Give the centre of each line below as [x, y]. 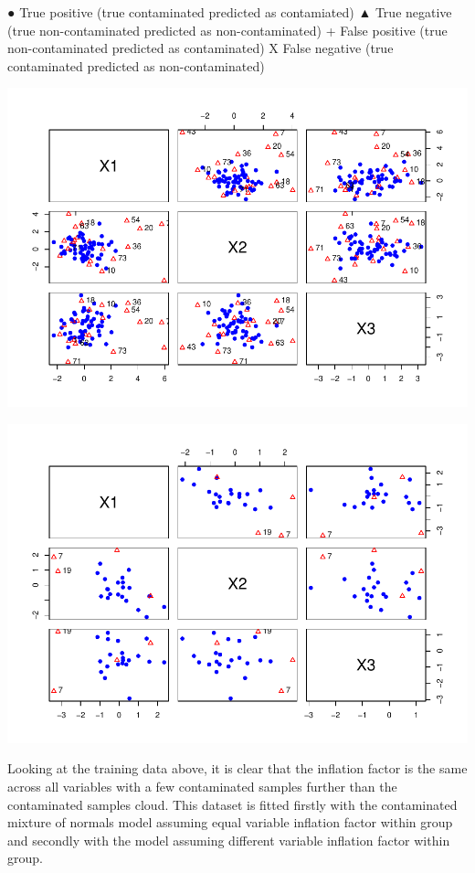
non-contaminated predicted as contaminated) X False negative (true [201, 48]
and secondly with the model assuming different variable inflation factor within [229, 840]
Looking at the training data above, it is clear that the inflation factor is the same [237, 768]
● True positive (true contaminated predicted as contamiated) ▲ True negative [230, 12]
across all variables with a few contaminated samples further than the [202, 786]
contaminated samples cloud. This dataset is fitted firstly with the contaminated [232, 804]
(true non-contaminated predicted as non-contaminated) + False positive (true [227, 30]
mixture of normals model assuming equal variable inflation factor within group [230, 822]
